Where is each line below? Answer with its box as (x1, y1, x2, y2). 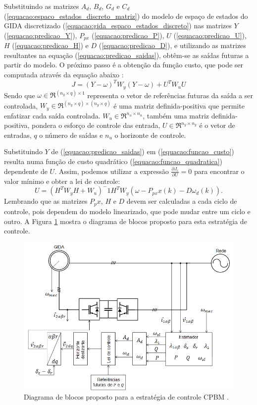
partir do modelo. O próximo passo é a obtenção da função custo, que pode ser (4, 59, 244, 70)
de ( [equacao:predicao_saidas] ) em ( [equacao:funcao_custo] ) (51, 146, 234, 157)
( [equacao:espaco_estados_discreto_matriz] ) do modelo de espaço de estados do (4, 10, 248, 21)
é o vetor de (199, 120, 235, 130)
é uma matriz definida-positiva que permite (113, 100, 245, 111)
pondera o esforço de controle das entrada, (32, 120, 160, 130)
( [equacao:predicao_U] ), (173, 30, 247, 40)
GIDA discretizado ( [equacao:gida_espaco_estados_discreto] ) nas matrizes (4, 20, 232, 31)
